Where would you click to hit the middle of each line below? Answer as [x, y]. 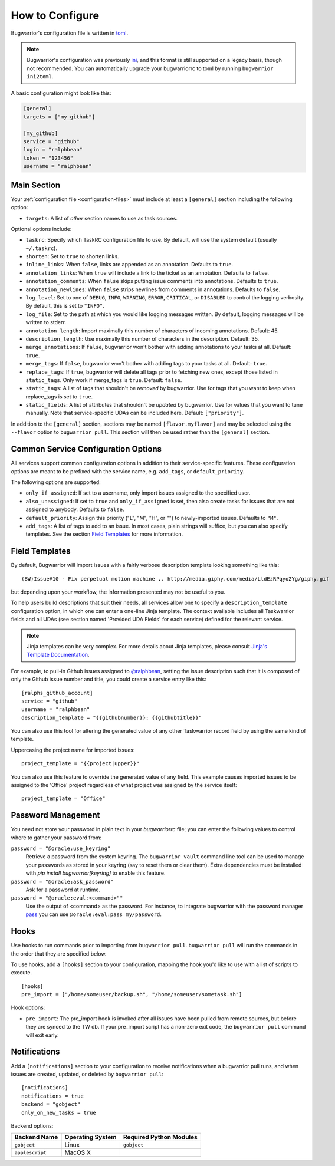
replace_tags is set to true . [59, 396]
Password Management [55, 816]
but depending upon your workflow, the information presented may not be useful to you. [118, 592]
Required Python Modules [160, 1137]
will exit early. [42, 1035]
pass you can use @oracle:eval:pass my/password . [93, 914]
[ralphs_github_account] [57, 693]
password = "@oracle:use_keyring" [61, 849]
